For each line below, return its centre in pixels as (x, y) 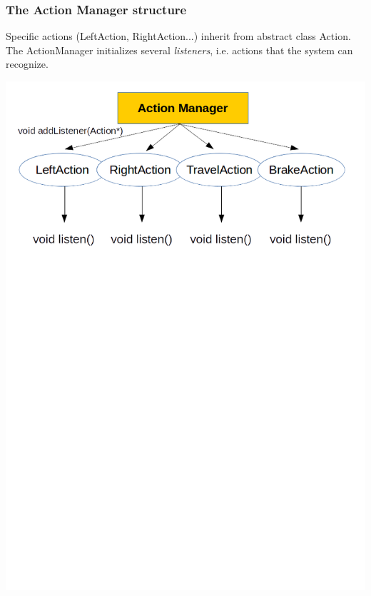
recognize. (27, 64)
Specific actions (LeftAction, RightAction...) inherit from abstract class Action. (178, 36)
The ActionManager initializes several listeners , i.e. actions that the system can (179, 50)
